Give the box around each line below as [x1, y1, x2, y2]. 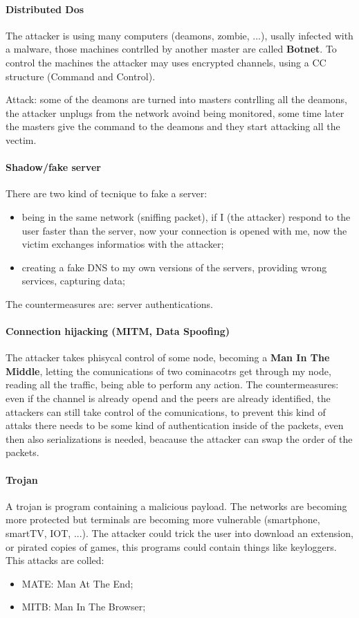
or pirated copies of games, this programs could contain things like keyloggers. [6, 539, 337, 554]
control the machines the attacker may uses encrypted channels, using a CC [6, 55, 326, 69]
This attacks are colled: [6, 553, 104, 567]
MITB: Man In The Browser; [21, 599, 146, 614]
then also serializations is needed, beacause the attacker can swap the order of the [6, 431, 353, 446]
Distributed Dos [6, 1, 84, 16]
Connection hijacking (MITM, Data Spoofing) [6, 324, 230, 338]
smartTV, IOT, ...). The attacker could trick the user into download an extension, [6, 526, 353, 540]
